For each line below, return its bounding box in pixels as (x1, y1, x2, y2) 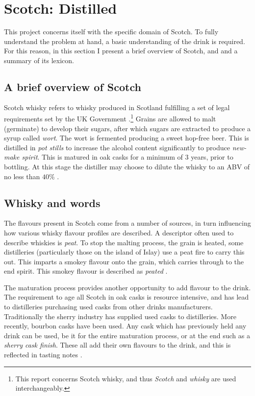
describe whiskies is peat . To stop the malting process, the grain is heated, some (4, 237, 244, 247)
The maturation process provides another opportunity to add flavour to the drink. (4, 282, 251, 292)
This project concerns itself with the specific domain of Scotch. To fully (4, 26, 219, 37)
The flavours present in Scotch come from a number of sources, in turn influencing (4, 218, 251, 228)
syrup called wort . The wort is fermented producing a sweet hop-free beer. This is (4, 133, 249, 143)
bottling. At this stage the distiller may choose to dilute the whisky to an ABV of (4, 161, 250, 171)
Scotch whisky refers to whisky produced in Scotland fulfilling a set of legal (4, 102, 230, 112)
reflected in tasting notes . (4, 349, 82, 360)
